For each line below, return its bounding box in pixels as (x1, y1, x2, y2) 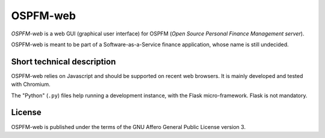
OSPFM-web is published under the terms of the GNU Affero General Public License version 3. (11, 123, 246, 130)
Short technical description (11, 56, 116, 67)
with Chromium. (11, 81, 51, 88)
